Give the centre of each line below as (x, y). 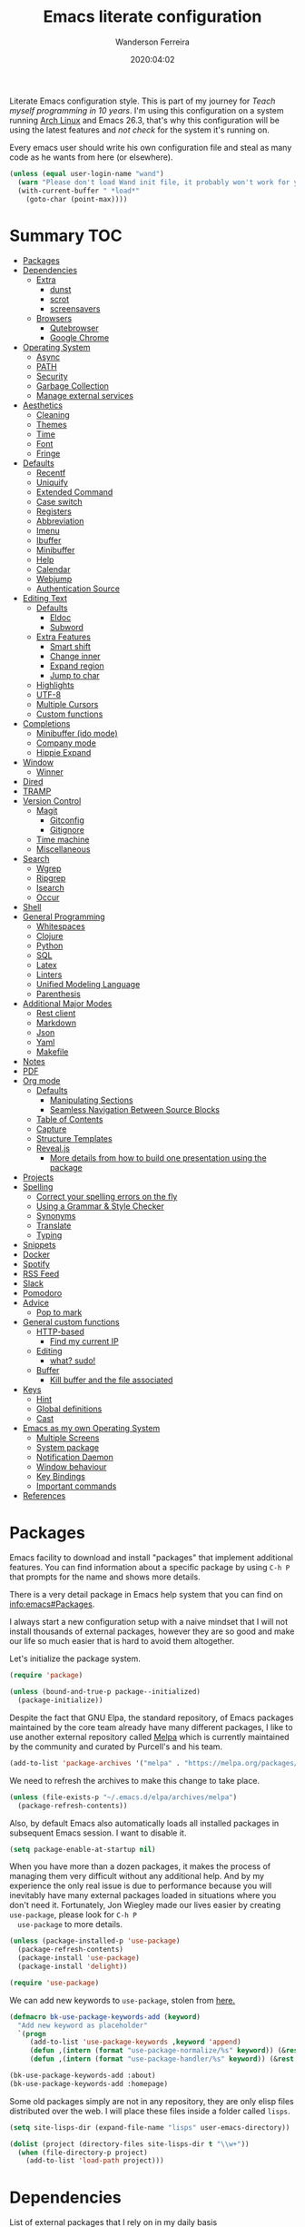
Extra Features (63, 637)
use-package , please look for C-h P (74, 1915)
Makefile (52, 1052)
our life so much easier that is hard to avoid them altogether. (122, 1641)
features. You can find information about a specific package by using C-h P (150, 1568)
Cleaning (53, 415)
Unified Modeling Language (88, 985)
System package (68, 1448)
